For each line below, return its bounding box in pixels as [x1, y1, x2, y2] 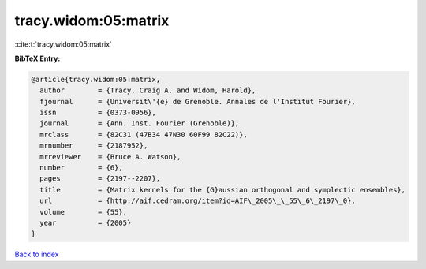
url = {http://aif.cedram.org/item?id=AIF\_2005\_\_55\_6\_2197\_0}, [39, 196, 357, 205]
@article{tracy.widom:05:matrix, [31, 75, 161, 84]
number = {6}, [39, 163, 124, 173]
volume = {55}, [39, 207, 128, 216]
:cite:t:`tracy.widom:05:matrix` [14, 39, 112, 49]
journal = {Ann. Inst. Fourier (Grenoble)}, [39, 119, 240, 128]
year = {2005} [39, 219, 132, 227]
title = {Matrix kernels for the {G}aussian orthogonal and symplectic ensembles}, [39, 185, 406, 194]
